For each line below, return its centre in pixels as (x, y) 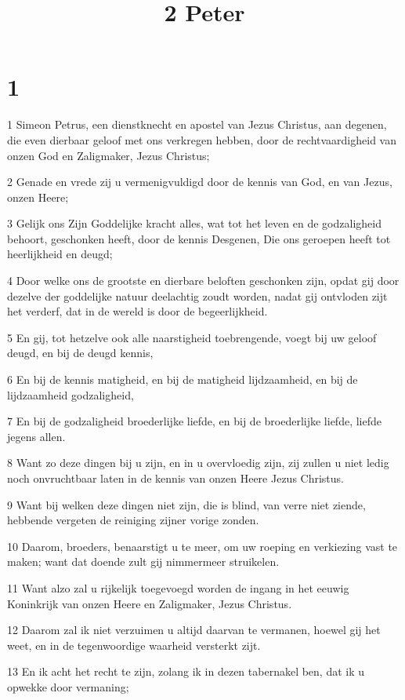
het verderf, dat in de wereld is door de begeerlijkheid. (137, 311)
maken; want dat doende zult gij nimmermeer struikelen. (143, 561)
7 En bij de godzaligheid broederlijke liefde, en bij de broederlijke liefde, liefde (194, 421)
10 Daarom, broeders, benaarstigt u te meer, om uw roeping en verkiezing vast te (202, 546)
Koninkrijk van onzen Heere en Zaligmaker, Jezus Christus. (150, 603)
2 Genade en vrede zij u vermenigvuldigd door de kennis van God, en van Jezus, (200, 182)
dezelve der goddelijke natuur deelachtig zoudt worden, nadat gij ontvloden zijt (197, 295)
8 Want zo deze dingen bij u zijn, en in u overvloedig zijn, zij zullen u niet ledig (198, 463)
